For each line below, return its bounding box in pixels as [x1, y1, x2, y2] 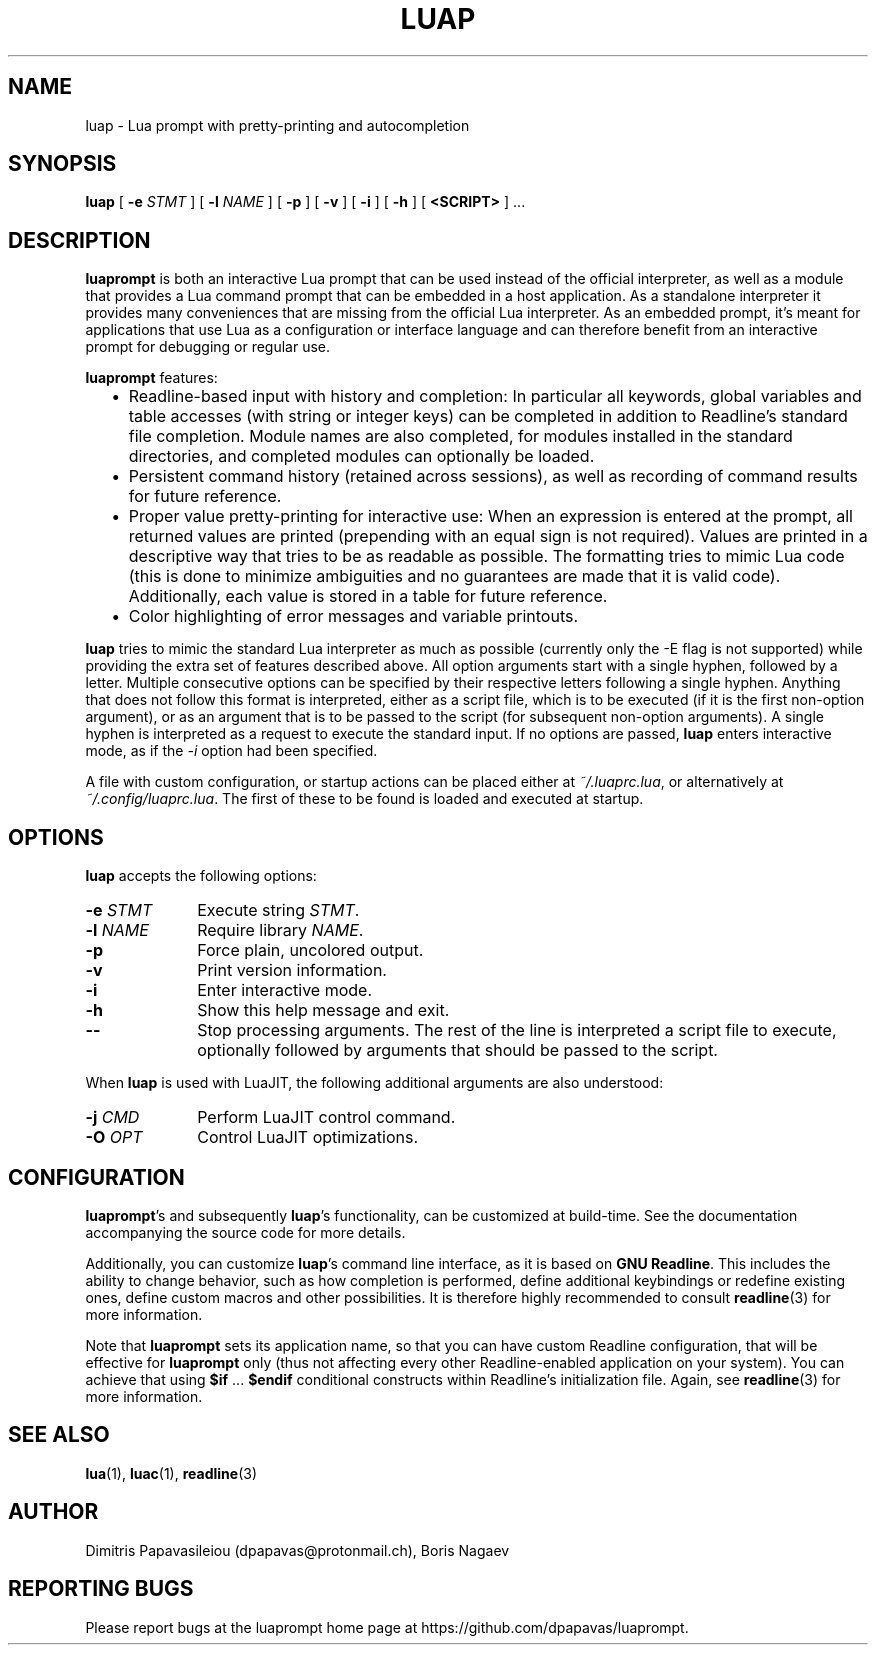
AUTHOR [8, 1499, 99, 1525]
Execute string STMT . [197, 900, 360, 921]
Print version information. [197, 960, 387, 981]
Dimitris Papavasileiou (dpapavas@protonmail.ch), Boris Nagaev [85, 1541, 510, 1559]
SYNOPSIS [8, 151, 117, 177]
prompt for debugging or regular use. [85, 338, 331, 356]
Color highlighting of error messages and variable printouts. [128, 606, 579, 627]
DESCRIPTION [8, 227, 151, 253]
